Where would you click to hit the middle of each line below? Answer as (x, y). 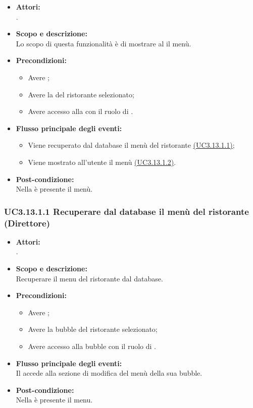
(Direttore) (27, 223)
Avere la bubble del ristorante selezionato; (93, 329)
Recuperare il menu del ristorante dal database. (89, 278)
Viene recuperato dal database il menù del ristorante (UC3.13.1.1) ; (131, 145)
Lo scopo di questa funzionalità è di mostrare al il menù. (104, 43)
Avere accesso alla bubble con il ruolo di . (92, 346)
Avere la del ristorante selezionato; (81, 94)
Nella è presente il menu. (54, 400)
